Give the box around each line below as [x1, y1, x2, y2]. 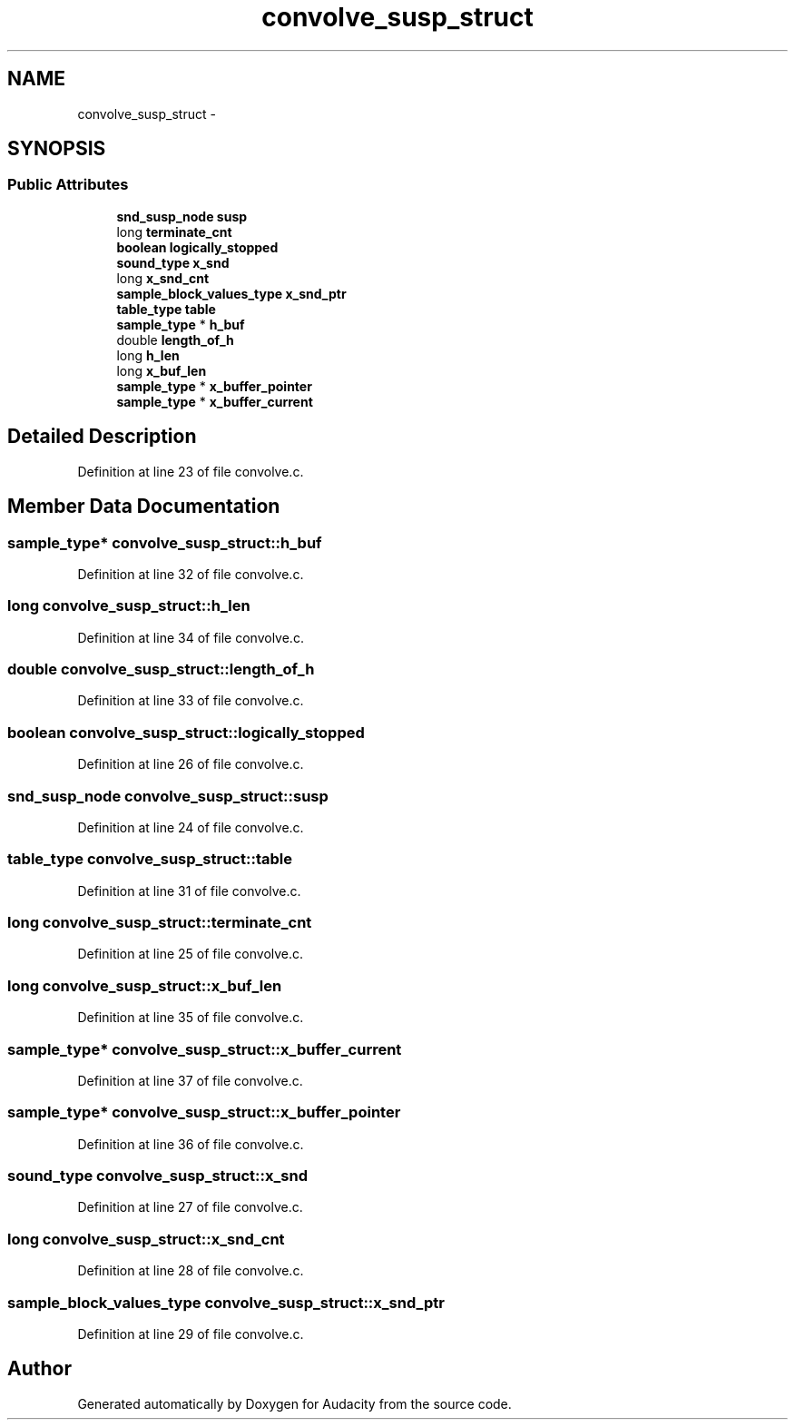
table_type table [116, 300, 216, 317]
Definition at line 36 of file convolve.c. [77, 1136, 304, 1152]
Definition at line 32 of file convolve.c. [77, 566, 304, 582]
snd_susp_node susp [116, 208, 248, 224]
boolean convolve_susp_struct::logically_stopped [7, 723, 365, 742]
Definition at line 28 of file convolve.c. [77, 1263, 304, 1279]
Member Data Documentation [7, 495, 280, 518]
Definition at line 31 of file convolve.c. [77, 882, 301, 899]
